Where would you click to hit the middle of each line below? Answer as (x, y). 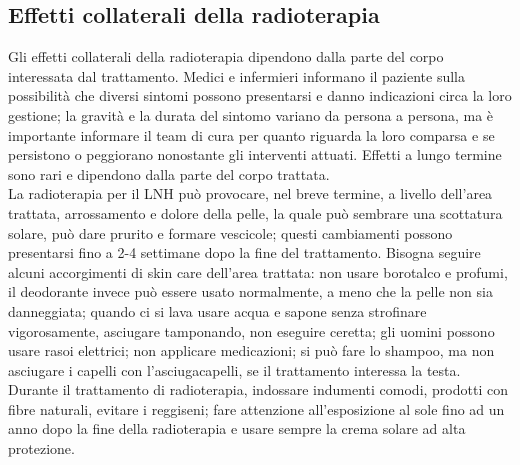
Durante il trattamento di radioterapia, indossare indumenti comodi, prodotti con (258, 389)
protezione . (41, 448)
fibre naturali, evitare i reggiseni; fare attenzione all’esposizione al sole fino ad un (256, 408)
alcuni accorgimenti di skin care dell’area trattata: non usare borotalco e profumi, (258, 271)
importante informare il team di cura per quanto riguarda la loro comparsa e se (251, 134)
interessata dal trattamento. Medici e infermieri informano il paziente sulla (236, 75)
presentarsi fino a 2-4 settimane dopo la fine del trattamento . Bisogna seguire (244, 252)
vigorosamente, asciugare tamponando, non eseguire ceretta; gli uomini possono (251, 330)
